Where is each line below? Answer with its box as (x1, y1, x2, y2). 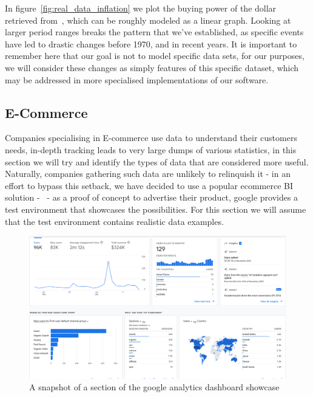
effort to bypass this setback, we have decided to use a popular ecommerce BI (5, 179, 294, 192)
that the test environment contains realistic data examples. (5, 215, 224, 227)
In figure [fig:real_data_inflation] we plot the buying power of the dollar (5, 2, 277, 14)
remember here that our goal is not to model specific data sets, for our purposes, (5, 49, 305, 62)
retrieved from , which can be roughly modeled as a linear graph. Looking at (5, 13, 291, 26)
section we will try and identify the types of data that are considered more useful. (5, 155, 309, 168)
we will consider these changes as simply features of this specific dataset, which (5, 61, 299, 74)
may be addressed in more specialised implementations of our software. (5, 73, 269, 86)
